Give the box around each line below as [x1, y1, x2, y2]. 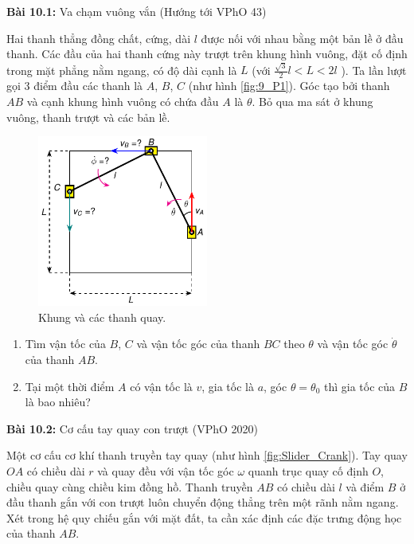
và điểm [346, 478, 385, 495]
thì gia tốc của [324, 378, 396, 394]
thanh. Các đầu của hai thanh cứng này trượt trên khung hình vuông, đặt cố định [6, 45, 408, 62]
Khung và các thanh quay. [38, 308, 166, 325]
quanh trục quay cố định [248, 462, 369, 479]
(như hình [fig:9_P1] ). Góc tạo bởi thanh [188, 77, 390, 94]
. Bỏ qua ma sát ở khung [252, 92, 373, 109]
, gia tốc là [201, 378, 254, 394]
